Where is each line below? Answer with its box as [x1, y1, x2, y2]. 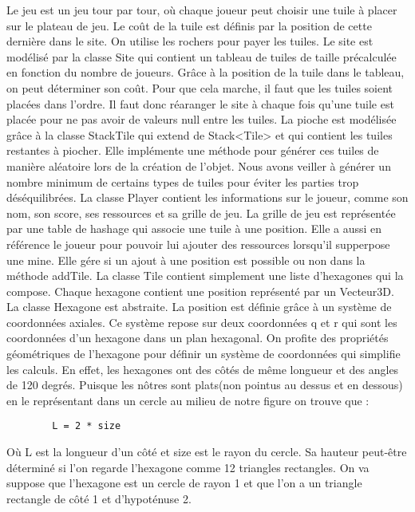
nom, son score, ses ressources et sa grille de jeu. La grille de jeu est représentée [6, 204, 396, 221]
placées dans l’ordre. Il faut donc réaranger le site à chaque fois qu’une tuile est [6, 95, 394, 112]
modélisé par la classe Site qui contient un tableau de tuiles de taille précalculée [6, 48, 397, 65]
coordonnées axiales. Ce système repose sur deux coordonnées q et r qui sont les [6, 313, 397, 330]
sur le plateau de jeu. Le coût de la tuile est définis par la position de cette [6, 17, 372, 33]
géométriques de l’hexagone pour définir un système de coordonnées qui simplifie [6, 345, 401, 362]
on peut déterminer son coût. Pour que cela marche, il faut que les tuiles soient [6, 79, 393, 96]
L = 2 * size [52, 420, 121, 432]
